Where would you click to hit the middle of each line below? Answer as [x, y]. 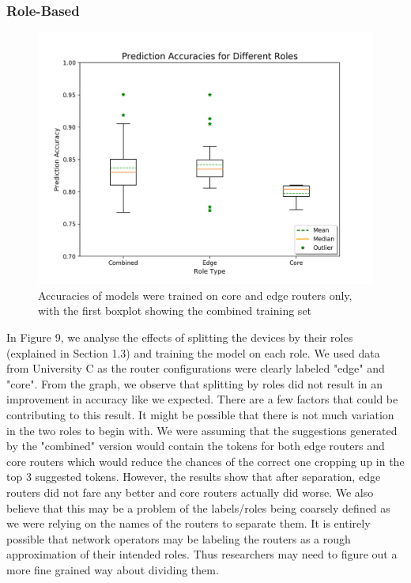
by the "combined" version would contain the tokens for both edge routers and [196, 446]
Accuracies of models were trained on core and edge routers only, [195, 295]
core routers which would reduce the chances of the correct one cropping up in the [205, 461]
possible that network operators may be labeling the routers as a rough [179, 538]
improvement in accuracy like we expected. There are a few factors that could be [202, 399]
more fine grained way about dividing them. [113, 569]
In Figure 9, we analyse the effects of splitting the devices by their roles [180, 337]
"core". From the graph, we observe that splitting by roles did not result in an [194, 383]
